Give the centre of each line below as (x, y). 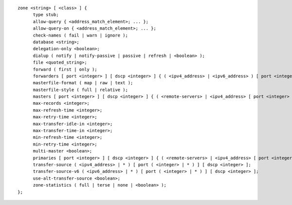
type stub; (46, 15)
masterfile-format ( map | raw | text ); (83, 83)
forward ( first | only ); (65, 69)
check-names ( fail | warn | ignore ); (81, 35)
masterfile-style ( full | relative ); (81, 90)
